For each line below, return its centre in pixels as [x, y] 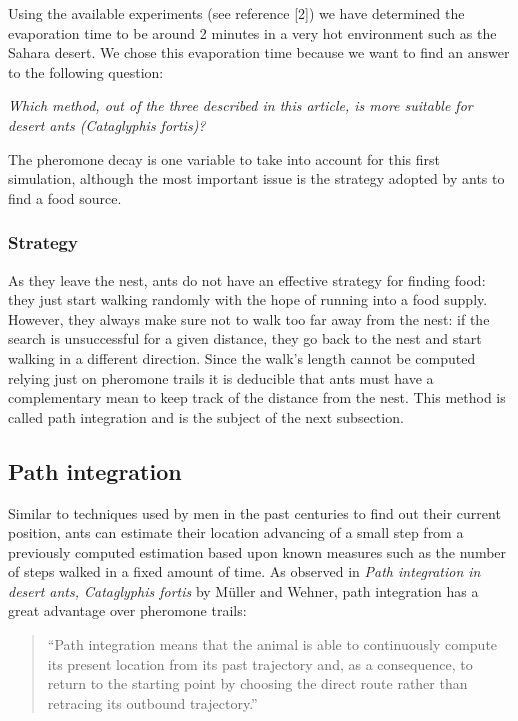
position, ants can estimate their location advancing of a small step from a [236, 532]
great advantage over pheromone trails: [127, 610]
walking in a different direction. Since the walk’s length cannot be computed [242, 357]
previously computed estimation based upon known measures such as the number [257, 551]
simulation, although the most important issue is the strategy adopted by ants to [256, 178]
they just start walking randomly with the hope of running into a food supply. [248, 299]
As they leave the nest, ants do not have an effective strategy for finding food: [247, 279]
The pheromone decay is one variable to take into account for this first [224, 158]
